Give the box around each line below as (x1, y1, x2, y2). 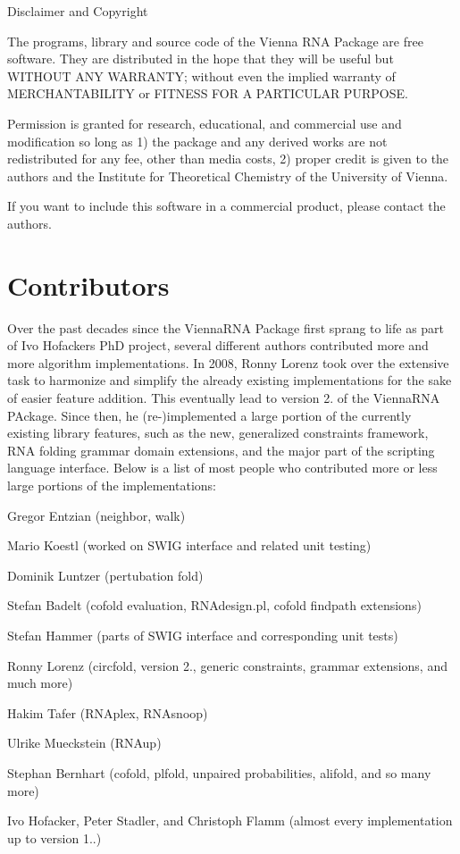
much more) (7, 674, 73, 692)
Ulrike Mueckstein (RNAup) (7, 733, 162, 752)
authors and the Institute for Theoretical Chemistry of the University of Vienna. (7, 166, 448, 185)
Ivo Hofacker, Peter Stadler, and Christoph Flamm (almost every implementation (7, 811, 453, 830)
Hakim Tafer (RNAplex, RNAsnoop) (7, 703, 208, 722)
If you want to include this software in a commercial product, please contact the (7, 197, 446, 215)
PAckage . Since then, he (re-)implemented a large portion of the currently (7, 406, 412, 424)
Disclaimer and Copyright (7, 2, 148, 20)
